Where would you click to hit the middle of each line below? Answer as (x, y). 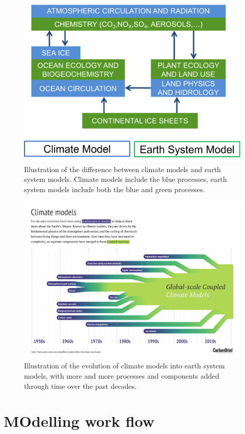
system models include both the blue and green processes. (115, 189)
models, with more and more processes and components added (122, 375)
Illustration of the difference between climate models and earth (122, 169)
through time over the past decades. (80, 386)
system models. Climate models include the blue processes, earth (126, 179)
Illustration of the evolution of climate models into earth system (125, 366)
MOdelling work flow (79, 421)
